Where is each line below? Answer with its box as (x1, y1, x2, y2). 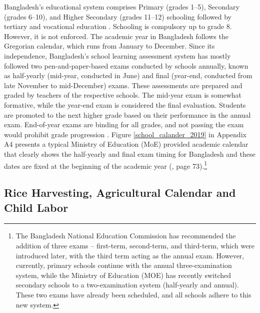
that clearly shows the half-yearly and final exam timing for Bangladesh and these (4, 148, 255, 159)
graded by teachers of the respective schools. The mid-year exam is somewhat (4, 90, 241, 100)
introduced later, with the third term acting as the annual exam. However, (15, 250, 244, 260)
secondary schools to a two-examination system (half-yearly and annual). (15, 279, 239, 290)
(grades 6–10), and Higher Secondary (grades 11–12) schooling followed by (4, 11, 232, 22)
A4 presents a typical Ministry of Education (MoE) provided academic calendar (4, 139, 248, 149)
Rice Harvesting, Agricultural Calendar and (4, 185, 236, 200)
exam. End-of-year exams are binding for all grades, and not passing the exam (4, 119, 244, 130)
